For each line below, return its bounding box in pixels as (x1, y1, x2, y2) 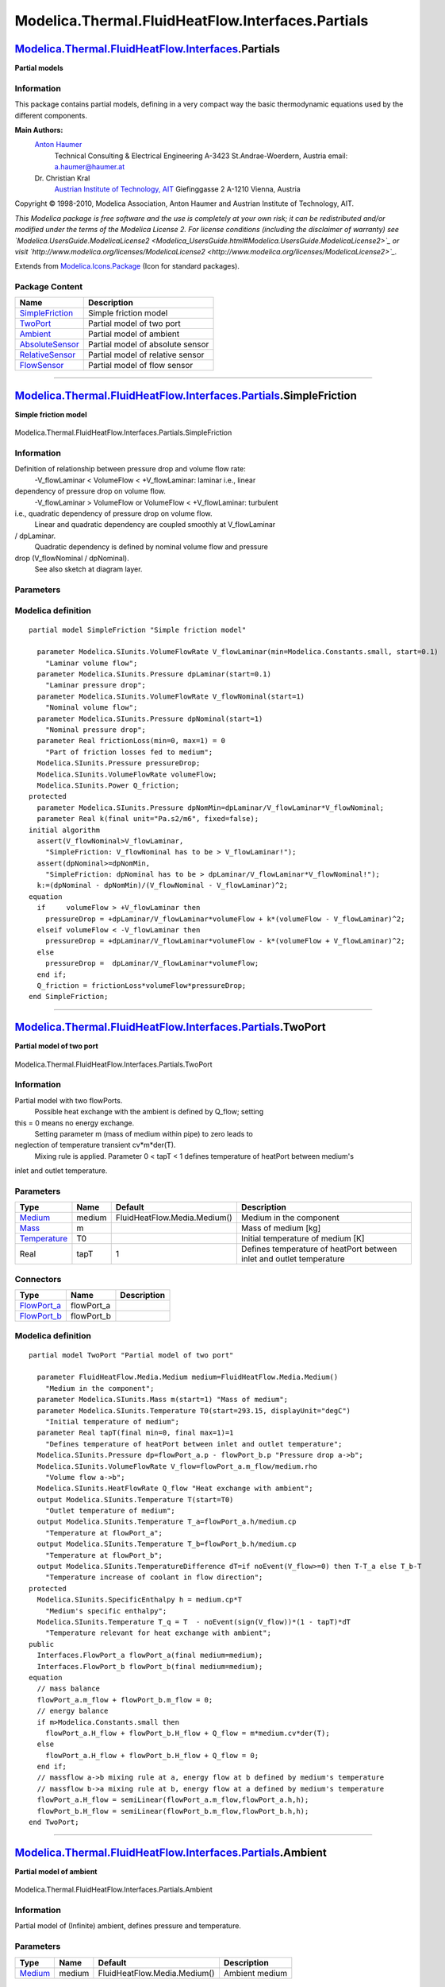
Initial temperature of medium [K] (240, 1233, 365, 1244)
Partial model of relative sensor (87, 350, 205, 361)
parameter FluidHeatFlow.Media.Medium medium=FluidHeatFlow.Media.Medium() (36, 1373, 339, 1382)
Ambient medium (223, 1967, 288, 1978)
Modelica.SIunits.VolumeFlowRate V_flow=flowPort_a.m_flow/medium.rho (36, 1462, 317, 1470)
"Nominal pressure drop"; (44, 726, 147, 734)
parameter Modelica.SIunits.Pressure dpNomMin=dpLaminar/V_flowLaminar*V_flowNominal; (36, 803, 385, 812)
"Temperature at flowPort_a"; (44, 1528, 163, 1537)
